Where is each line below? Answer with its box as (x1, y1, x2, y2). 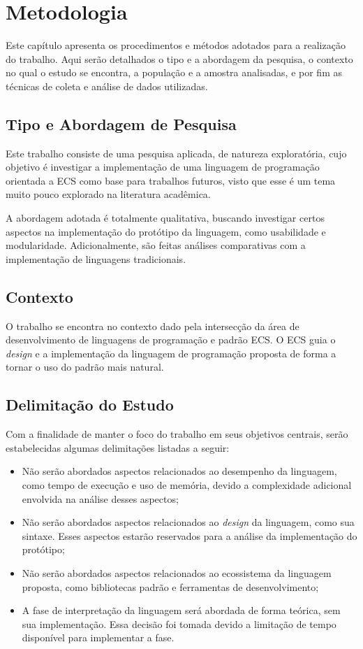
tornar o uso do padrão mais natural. (6, 359, 164, 374)
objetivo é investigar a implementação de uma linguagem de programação (6, 159, 320, 174)
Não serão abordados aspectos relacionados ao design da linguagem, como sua (22, 515, 355, 529)
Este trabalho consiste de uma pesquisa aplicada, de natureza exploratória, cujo (6, 145, 347, 160)
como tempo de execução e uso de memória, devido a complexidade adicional (22, 478, 352, 492)
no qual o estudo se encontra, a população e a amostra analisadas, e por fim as (6, 65, 342, 80)
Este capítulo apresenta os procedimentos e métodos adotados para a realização (6, 38, 346, 52)
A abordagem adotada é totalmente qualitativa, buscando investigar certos (6, 211, 325, 225)
